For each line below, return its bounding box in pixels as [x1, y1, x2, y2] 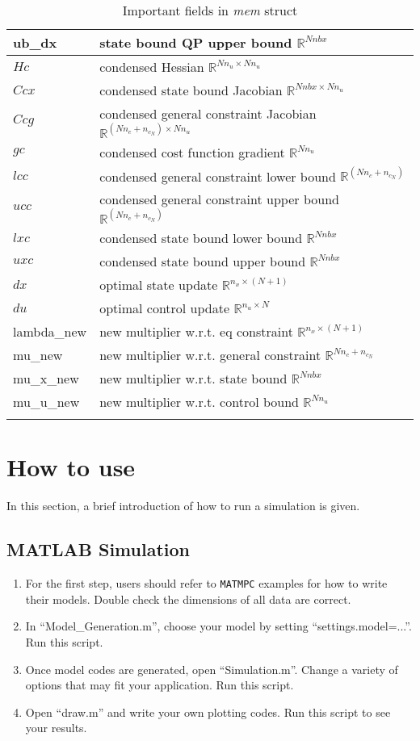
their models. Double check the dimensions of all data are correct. [25, 590, 351, 607]
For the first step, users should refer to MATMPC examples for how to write [25, 575, 388, 592]
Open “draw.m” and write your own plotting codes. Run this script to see [25, 703, 391, 720]
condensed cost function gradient [99, 142, 285, 161]
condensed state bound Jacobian [99, 81, 283, 99]
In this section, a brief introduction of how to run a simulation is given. [6, 497, 360, 514]
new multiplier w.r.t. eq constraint [99, 322, 293, 341]
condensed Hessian [99, 57, 204, 76]
